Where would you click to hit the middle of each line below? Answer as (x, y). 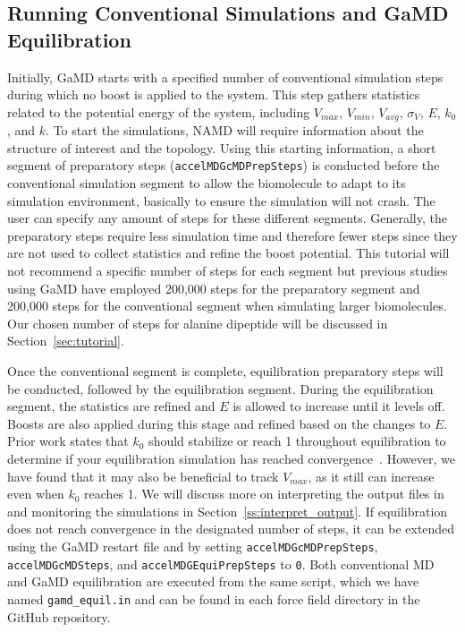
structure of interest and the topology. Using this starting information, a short (222, 147)
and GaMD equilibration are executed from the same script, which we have (213, 581)
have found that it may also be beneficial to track (143, 476)
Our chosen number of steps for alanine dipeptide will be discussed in (198, 323)
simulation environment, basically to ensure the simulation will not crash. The (221, 200)
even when (36, 494)
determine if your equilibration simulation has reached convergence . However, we (231, 458)
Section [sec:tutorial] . (66, 341)
